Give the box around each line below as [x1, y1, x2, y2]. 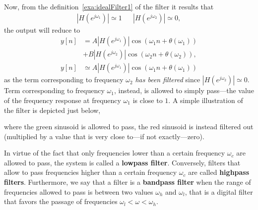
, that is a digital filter [185, 186, 253, 197]
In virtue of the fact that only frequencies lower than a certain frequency [4, 148, 225, 158]
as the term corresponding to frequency [4, 74, 124, 85]
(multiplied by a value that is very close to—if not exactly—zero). [4, 131, 204, 141]
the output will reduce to [4, 24, 80, 35]
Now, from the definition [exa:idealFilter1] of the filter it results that [4, 1, 214, 11]
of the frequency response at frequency [4, 95, 121, 105]
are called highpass [188, 167, 250, 177]
